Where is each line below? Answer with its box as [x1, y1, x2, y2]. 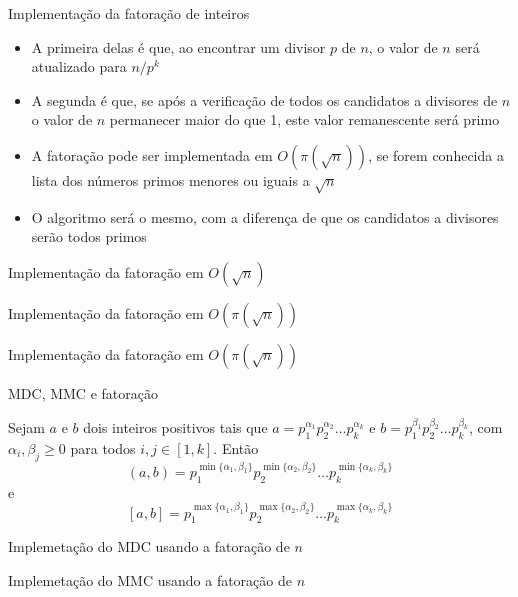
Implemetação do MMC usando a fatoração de [8, 570, 292, 591]
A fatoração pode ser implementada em [31, 144, 273, 165]
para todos [70, 437, 136, 458]
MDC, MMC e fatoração [8, 382, 158, 403]
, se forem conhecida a [368, 144, 504, 165]
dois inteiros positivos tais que [83, 416, 268, 437]
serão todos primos [31, 226, 147, 247]
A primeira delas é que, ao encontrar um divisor [31, 36, 326, 57]
